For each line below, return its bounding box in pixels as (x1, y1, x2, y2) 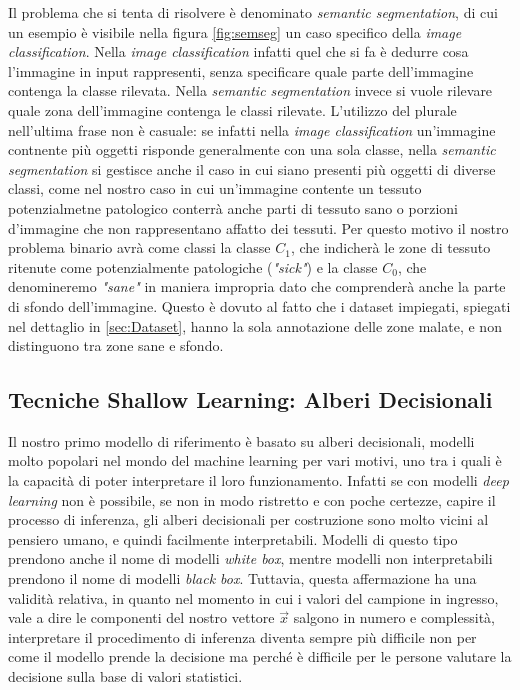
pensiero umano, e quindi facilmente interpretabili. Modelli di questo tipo (8, 528, 458, 549)
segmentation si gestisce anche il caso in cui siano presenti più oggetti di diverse (8, 158, 496, 179)
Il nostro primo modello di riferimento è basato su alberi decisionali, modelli (8, 430, 475, 451)
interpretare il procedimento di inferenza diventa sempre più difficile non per (8, 626, 477, 647)
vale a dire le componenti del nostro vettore (8, 607, 275, 628)
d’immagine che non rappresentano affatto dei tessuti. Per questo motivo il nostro (8, 217, 509, 238)
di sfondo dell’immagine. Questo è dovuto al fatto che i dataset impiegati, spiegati (8, 295, 511, 316)
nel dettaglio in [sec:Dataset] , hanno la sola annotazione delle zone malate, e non (8, 315, 502, 336)
